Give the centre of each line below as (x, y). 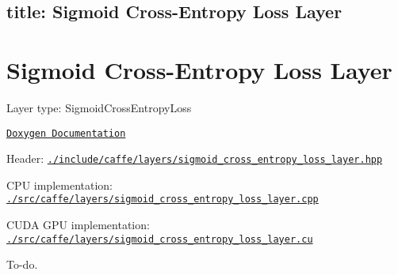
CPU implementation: (59, 185)
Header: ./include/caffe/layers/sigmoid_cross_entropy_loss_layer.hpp (195, 158)
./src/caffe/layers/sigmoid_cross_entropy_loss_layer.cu (160, 239)
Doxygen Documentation (66, 133)
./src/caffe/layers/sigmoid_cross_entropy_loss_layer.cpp (163, 200)
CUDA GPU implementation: (78, 225)
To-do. (22, 264)
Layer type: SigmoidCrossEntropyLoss (99, 107)
